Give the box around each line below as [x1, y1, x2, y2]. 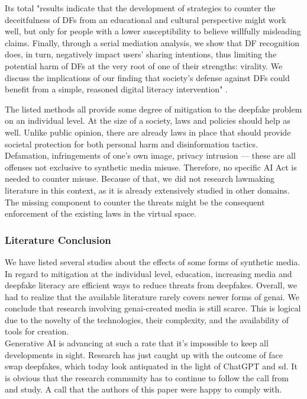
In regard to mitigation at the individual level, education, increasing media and [5, 267, 292, 279]
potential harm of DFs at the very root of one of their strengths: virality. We [5, 59, 283, 72]
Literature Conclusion [5, 232, 111, 247]
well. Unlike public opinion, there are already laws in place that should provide [5, 126, 291, 138]
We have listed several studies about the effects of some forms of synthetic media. [5, 255, 300, 268]
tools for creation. [5, 325, 69, 337]
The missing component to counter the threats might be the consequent [5, 195, 265, 208]
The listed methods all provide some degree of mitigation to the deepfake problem [5, 102, 302, 115]
